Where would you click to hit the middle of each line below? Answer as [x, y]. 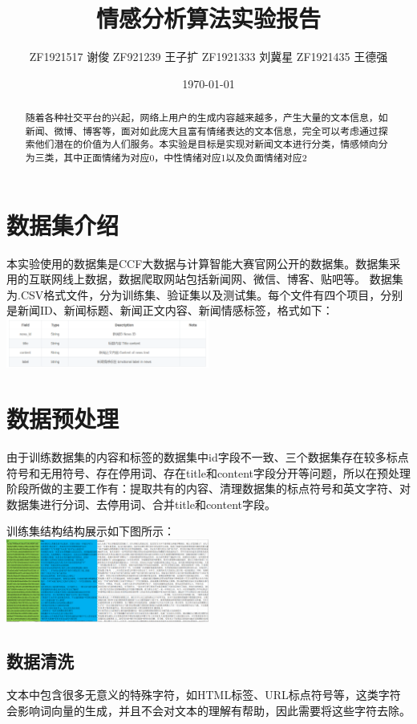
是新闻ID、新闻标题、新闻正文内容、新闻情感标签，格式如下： [170, 310]
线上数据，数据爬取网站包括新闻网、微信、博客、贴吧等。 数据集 [233, 279]
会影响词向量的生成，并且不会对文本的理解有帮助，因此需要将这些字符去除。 [208, 710]
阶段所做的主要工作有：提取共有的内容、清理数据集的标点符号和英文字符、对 [208, 488]
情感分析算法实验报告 [208, 18]
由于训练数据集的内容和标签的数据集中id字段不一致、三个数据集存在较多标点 [208, 457]
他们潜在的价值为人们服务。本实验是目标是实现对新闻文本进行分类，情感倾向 [206, 144]
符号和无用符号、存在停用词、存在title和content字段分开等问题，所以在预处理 [208, 472]
